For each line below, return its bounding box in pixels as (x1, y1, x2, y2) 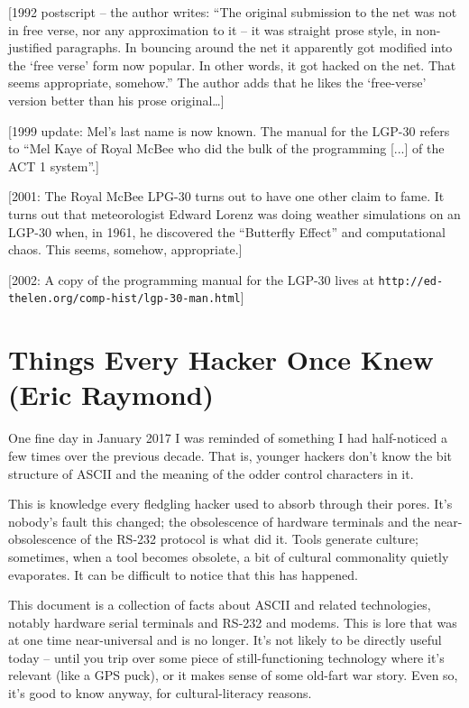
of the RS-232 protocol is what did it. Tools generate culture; (80, 529, 418, 548)
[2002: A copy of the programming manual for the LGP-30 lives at (8, 270, 374, 289)
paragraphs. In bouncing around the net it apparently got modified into (56, 38, 453, 57)
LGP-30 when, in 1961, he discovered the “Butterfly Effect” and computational (8, 222, 446, 241)
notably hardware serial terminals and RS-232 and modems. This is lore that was (8, 612, 457, 631)
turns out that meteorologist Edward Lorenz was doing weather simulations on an (8, 204, 461, 223)
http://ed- (378, 274, 444, 288)
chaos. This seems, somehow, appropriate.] (8, 240, 243, 259)
